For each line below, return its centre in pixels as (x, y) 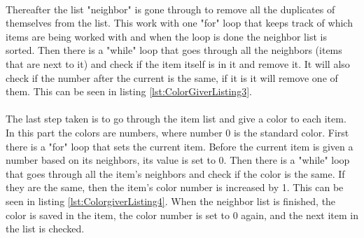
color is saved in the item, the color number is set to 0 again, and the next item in (182, 215)
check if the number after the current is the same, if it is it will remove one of (172, 77)
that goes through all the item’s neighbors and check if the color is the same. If (175, 173)
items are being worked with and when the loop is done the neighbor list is (166, 36)
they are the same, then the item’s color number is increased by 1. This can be (175, 187)
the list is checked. (45, 229)
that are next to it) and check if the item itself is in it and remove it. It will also (178, 63)
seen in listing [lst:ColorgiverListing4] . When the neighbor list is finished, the (171, 201)
